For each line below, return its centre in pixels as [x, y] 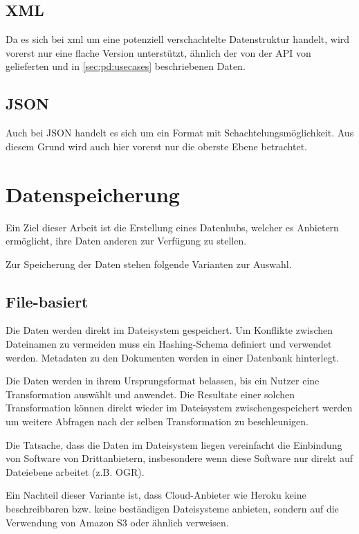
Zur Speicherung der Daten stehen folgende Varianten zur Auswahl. [149, 264]
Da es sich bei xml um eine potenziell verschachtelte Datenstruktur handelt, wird [178, 39]
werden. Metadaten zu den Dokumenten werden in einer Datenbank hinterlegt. [173, 357]
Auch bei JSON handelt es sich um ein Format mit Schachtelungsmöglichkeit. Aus [180, 133]
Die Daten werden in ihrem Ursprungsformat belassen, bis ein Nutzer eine [163, 381]
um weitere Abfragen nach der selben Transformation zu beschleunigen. [157, 421]
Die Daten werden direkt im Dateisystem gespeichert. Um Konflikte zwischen [169, 330]
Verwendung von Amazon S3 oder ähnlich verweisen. [117, 522]
